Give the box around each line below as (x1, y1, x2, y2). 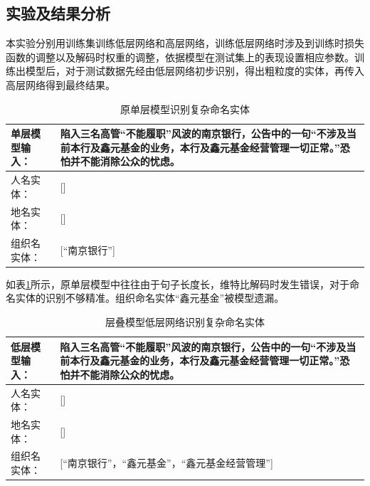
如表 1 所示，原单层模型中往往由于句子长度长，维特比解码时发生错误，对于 (6, 276, 349, 291)
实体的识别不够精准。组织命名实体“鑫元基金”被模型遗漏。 (15, 290, 285, 305)
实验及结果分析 (6, 2, 110, 24)
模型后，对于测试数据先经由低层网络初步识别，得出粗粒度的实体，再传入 (25, 63, 364, 78)
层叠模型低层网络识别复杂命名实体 (105, 314, 265, 329)
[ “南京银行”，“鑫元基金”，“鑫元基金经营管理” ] (60, 455, 273, 470)
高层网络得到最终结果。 (6, 77, 115, 92)
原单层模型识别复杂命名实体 (120, 101, 250, 116)
